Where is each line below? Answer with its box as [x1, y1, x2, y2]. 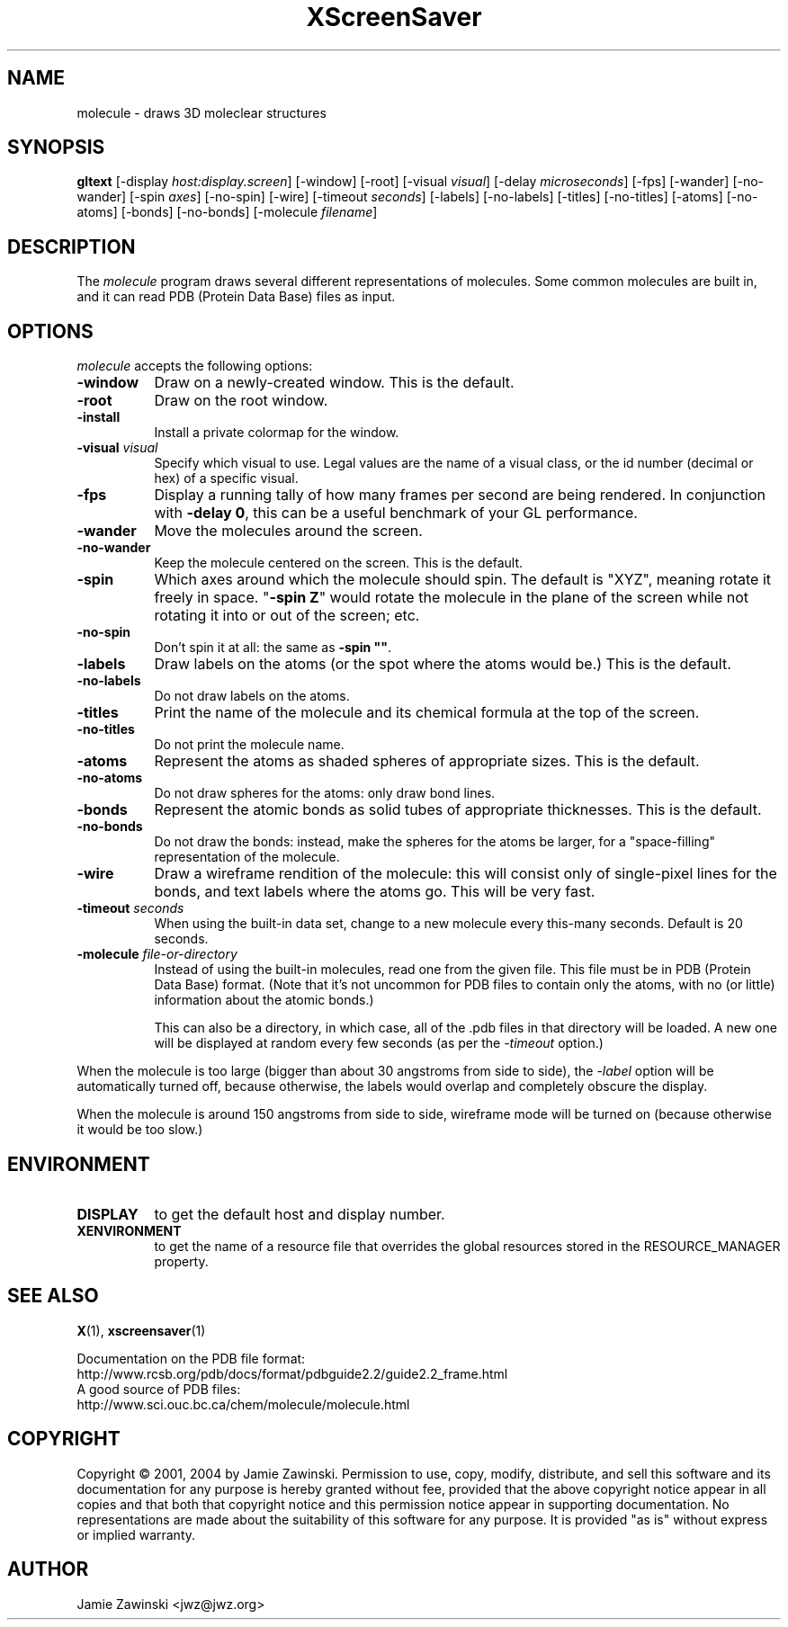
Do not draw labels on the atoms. [154, 688, 350, 704]
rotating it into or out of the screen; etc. [154, 606, 420, 625]
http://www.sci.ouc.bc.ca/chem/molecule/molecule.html [76, 1396, 410, 1412]
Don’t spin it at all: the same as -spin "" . [154, 639, 392, 656]
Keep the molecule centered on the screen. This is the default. [154, 555, 524, 571]
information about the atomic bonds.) [154, 992, 374, 1008]
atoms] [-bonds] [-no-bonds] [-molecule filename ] [76, 204, 378, 220]
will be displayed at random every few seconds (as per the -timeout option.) [154, 1035, 604, 1051]
